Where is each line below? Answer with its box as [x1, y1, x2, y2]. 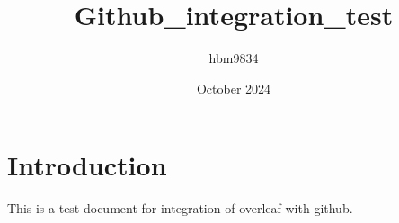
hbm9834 [208, 49, 259, 67]
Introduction [7, 147, 167, 183]
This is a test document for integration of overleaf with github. [7, 199, 353, 218]
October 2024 [196, 78, 271, 97]
